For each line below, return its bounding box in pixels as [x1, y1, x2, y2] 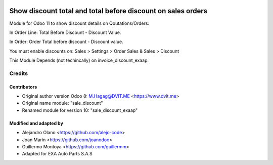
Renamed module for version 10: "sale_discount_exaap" [22, 107, 138, 113]
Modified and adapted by [9, 120, 63, 126]
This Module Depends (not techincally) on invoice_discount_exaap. [9, 57, 149, 63]
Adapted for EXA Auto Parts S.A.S [22, 151, 93, 157]
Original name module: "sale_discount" [22, 100, 103, 106]
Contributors [9, 84, 37, 90]
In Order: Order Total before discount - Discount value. [9, 38, 123, 45]
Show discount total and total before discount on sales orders [9, 7, 208, 15]
